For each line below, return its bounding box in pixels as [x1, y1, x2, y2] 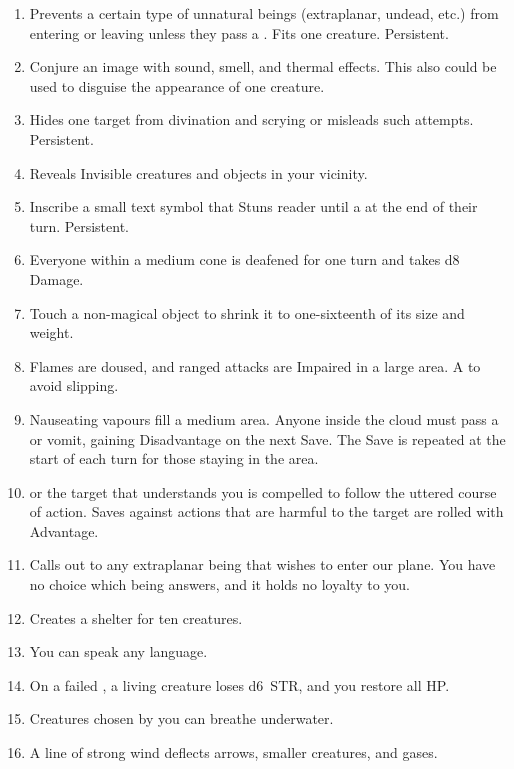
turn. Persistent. [29, 215, 130, 236]
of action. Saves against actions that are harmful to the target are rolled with [29, 501, 504, 522]
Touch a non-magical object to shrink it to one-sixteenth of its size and [29, 302, 465, 323]
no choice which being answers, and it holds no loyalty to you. [29, 574, 411, 595]
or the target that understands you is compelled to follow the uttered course [29, 481, 497, 502]
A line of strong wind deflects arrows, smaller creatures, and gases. [29, 742, 438, 763]
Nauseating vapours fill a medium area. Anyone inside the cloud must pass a [29, 408, 499, 429]
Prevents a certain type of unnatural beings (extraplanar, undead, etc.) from [29, 3, 499, 23]
